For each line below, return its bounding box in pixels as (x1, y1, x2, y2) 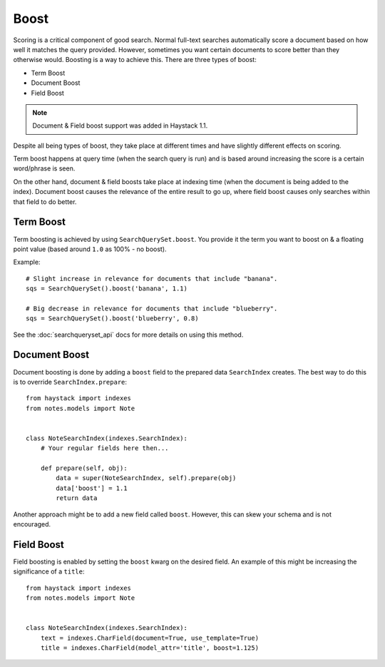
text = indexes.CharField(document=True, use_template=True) (40, 633, 260, 642)
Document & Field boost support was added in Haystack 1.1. (32, 121, 208, 130)
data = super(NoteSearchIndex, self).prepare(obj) (56, 474, 237, 482)
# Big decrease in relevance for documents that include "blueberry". (26, 304, 278, 312)
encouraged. (13, 520, 51, 529)
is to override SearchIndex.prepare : (13, 377, 128, 386)
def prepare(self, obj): (40, 464, 128, 472)
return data (56, 494, 98, 502)
